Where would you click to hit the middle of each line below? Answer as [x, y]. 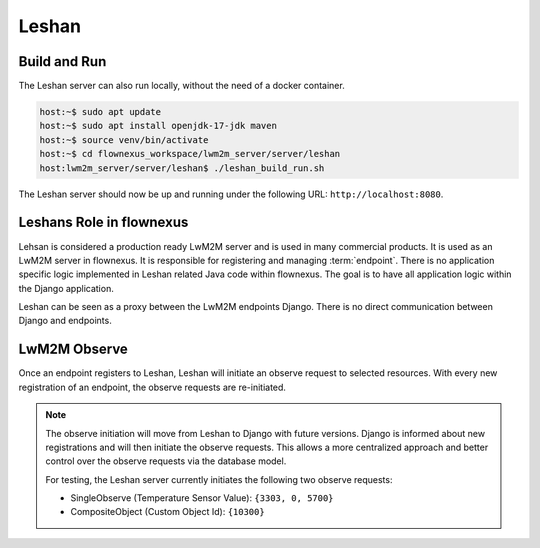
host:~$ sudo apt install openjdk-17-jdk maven [158, 126]
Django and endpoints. [65, 321]
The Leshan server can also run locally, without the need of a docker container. [181, 86]
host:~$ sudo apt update [100, 112]
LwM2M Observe [73, 349]
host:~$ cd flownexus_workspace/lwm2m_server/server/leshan [190, 154]
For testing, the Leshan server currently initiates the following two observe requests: [219, 479]
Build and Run [62, 61]
